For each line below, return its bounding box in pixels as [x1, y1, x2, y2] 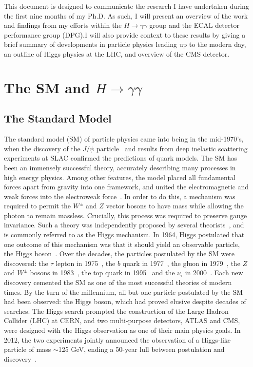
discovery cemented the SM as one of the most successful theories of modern [4, 277, 232, 287]
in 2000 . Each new [185, 267, 243, 278]
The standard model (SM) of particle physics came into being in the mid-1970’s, [4, 134, 244, 144]
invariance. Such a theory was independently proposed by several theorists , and [4, 220, 244, 230]
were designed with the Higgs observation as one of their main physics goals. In [4, 325, 241, 335]
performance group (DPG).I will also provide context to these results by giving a [4, 29, 246, 40]
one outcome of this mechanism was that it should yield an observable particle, [4, 239, 240, 249]
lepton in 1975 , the [56, 258, 116, 268]
